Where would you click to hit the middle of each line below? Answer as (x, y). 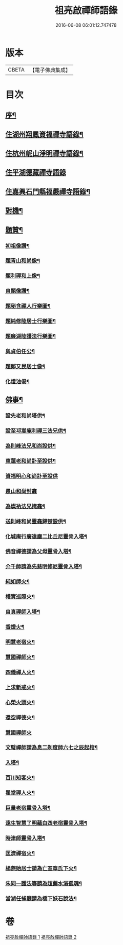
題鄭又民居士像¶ (25, 366)
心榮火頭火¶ (20, 702)
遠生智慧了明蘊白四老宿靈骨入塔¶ (46, 823)
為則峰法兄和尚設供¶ (31, 445)
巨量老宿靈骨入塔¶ (28, 808)
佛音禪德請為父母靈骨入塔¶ (38, 551)
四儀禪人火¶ (20, 672)
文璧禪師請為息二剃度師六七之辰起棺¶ (52, 747)
